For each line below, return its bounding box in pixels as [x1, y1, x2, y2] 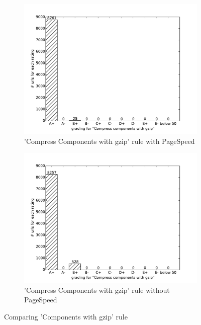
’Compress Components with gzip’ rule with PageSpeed [24, 135, 195, 146]
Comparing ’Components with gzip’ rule [4, 311, 128, 321]
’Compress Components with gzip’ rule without [24, 284, 170, 295]
